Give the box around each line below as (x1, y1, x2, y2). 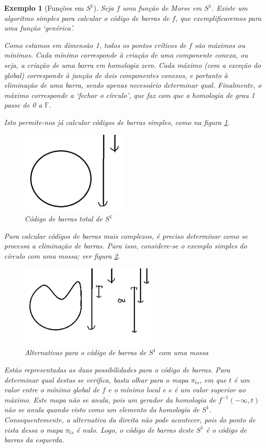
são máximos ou (195, 39, 245, 50)
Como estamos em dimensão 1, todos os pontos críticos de (4, 39, 186, 50)
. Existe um (211, 3, 248, 13)
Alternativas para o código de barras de (25, 347, 147, 358)
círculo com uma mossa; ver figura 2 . (4, 251, 120, 261)
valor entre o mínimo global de (4, 384, 100, 395)
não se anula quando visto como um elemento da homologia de (4, 404, 200, 415)
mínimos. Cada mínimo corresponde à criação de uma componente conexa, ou (4, 49, 248, 60)
